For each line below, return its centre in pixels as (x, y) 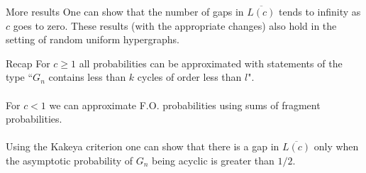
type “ (20, 77)
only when (336, 146)
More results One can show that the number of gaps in (125, 11)
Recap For (28, 63)
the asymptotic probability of (70, 160)
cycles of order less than (189, 77)
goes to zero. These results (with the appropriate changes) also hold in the (175, 25)
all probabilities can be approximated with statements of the (211, 63)
